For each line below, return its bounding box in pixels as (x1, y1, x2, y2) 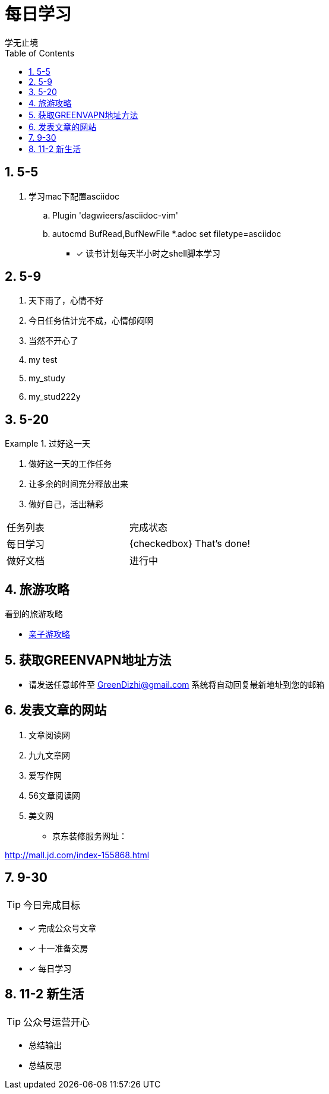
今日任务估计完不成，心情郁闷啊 (29, 315, 153, 326)
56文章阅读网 (29, 790, 80, 801)
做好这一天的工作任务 (29, 459, 112, 469)
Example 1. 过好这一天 (5, 438, 90, 449)
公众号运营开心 (23, 1016, 90, 1028)
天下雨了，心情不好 (29, 295, 103, 306)
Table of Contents (5, 48, 75, 58)
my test (29, 355, 58, 365)
